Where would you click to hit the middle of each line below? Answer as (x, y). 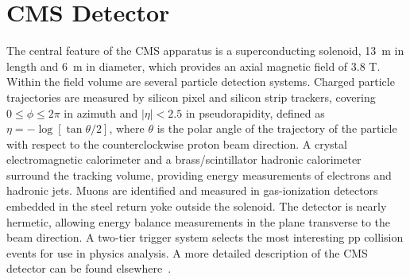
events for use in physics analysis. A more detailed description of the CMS (187, 252)
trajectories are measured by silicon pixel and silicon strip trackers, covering (191, 97)
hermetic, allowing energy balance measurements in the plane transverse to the (199, 221)
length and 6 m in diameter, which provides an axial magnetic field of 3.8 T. (193, 66)
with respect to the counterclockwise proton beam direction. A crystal (177, 143)
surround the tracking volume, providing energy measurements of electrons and (199, 174)
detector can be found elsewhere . (89, 268)
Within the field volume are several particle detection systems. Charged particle (201, 81)
